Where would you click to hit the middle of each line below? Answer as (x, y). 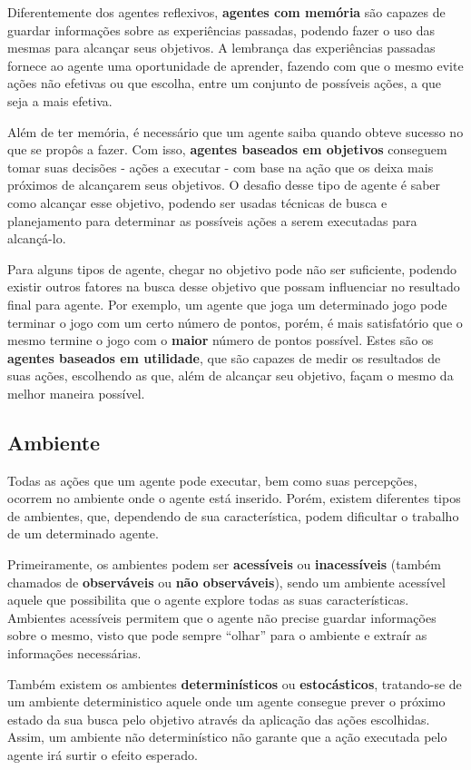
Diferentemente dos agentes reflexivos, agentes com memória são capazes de (226, 12)
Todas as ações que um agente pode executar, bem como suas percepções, (212, 480)
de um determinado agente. (83, 533)
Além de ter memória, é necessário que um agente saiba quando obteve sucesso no (235, 131)
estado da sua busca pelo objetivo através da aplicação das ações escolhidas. (219, 719)
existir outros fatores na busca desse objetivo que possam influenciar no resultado (234, 286)
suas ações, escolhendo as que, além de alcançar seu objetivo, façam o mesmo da (231, 375)
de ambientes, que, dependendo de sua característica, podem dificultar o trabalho (233, 515)
